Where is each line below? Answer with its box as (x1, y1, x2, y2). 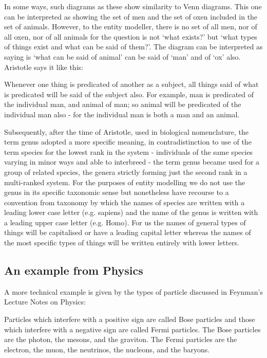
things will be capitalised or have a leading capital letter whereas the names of (4, 227, 251, 238)
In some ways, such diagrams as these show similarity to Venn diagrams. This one (4, 1, 262, 11)
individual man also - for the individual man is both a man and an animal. (4, 109, 240, 119)
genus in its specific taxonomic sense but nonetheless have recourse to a (4, 187, 229, 198)
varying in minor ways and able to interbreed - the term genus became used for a (4, 156, 260, 167)
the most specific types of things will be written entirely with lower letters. (4, 237, 239, 248)
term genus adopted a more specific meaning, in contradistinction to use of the (4, 136, 252, 147)
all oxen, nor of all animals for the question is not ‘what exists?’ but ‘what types (4, 31, 257, 42)
